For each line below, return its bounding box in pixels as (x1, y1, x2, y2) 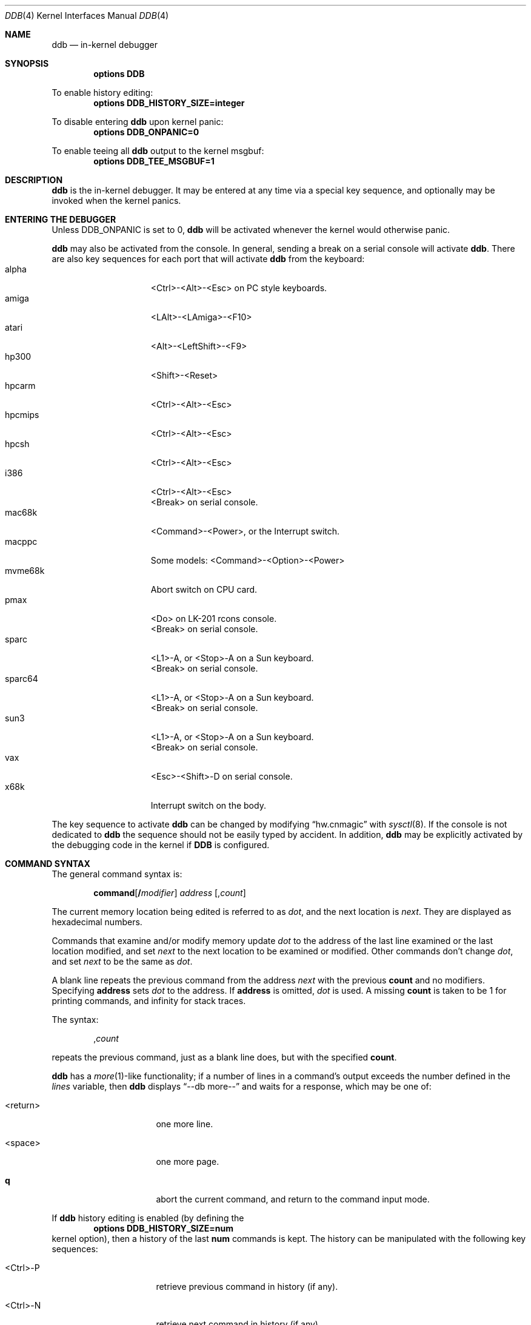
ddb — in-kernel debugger (52, 39, 158, 50)
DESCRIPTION (5, 175, 63, 185)
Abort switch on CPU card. (150, 584, 258, 595)
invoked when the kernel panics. (52, 195, 181, 206)
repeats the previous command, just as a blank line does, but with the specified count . (52, 1052, 397, 1062)
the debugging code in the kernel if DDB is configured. (52, 840, 270, 850)
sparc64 (5, 673, 38, 684)
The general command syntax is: (52, 869, 182, 879)
